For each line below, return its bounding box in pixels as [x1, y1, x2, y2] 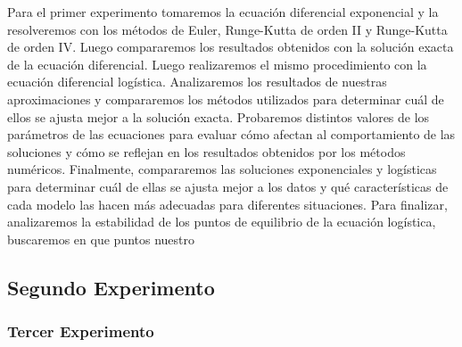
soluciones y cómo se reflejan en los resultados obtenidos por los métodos [7, 142, 406, 161]
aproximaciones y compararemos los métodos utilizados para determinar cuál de [7, 89, 444, 108]
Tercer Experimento [7, 320, 154, 343]
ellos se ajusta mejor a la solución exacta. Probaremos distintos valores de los [7, 107, 430, 126]
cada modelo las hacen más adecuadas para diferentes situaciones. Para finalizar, [7, 194, 448, 213]
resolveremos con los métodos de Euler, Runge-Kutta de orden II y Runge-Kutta [7, 20, 448, 38]
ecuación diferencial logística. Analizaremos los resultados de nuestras [7, 72, 387, 91]
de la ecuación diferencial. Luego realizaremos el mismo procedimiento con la [7, 54, 427, 73]
